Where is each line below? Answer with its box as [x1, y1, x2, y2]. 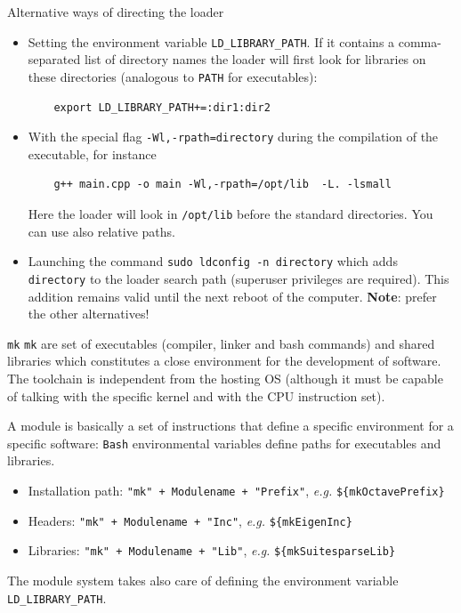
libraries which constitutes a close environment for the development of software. [7, 351, 441, 370]
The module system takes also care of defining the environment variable [7, 570, 399, 589]
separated [28, 50, 81, 69]
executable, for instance [28, 144, 157, 163]
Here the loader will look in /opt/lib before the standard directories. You [28, 204, 433, 222]
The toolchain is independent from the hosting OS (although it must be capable [7, 368, 443, 387]
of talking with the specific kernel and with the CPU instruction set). [7, 386, 385, 405]
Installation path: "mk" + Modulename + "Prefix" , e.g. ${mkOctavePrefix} [28, 480, 445, 499]
